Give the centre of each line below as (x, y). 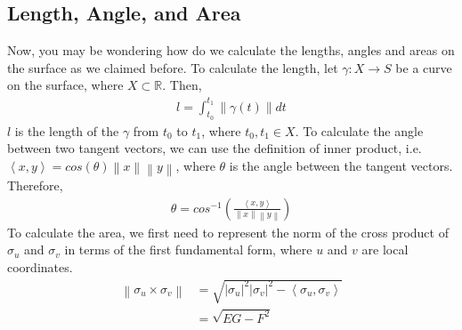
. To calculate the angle (359, 130)
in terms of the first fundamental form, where (188, 250)
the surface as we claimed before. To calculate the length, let (173, 67)
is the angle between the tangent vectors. (341, 165)
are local (385, 250)
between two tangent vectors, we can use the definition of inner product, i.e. (215, 148)
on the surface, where (65, 85)
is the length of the (67, 130)
